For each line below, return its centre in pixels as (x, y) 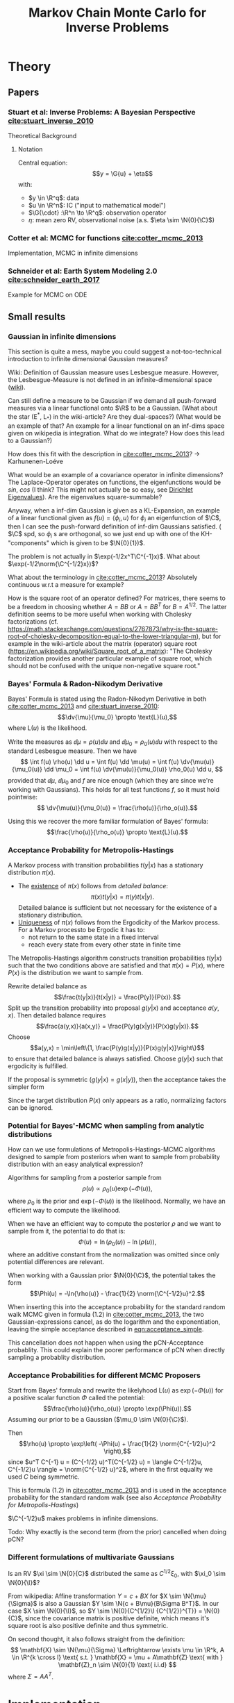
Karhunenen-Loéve (35, 461)
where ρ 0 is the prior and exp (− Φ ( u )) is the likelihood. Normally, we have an (117, 1202)
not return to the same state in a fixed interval (93, 937)
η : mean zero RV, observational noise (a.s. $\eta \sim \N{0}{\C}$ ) (121, 219)
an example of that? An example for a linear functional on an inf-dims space (116, 426)
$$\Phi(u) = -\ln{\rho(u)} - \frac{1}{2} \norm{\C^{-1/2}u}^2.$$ (117, 1293)
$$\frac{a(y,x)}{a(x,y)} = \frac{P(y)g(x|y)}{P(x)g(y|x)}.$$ (117, 1027)
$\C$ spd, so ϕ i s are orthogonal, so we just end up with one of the (104, 535)
